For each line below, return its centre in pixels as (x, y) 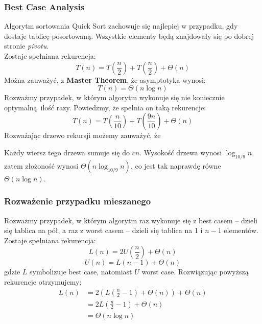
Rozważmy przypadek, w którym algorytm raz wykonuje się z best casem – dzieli (131, 220)
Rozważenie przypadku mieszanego (78, 201)
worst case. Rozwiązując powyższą (195, 272)
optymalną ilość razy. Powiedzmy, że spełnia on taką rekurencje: (105, 107)
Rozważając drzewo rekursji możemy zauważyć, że (82, 135)
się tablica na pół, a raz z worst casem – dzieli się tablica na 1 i (103, 230)
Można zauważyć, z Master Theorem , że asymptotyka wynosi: (105, 79)
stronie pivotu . (27, 46)
